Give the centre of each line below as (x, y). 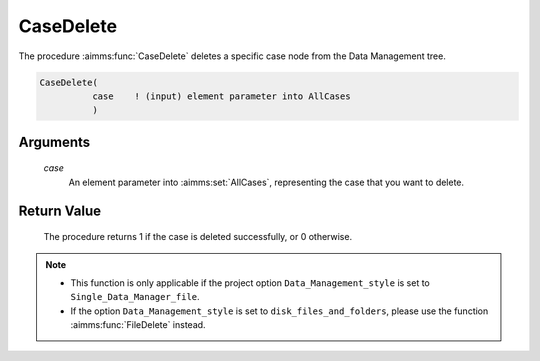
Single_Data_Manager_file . (135, 297)
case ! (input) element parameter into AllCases (221, 96)
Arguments (54, 141)
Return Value (60, 210)
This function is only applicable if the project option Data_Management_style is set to (250, 282)
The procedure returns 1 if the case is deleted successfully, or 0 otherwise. (198, 237)
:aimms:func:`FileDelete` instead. (138, 325)
